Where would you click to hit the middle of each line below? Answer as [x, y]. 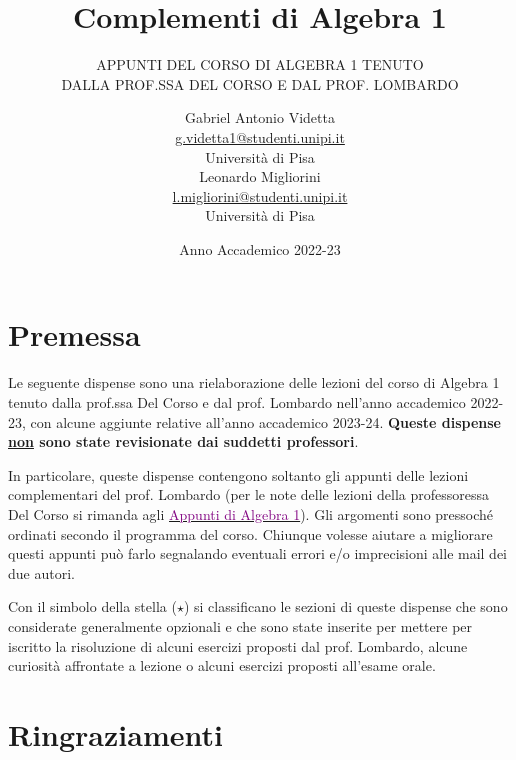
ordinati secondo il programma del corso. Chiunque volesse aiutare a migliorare [250, 533]
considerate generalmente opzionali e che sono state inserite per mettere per [240, 625]
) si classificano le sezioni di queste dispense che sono [345, 606]
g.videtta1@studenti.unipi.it [260, 136]
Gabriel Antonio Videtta [260, 117]
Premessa [74, 334]
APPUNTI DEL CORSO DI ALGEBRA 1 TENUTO [260, 64]
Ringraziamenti [115, 733]
